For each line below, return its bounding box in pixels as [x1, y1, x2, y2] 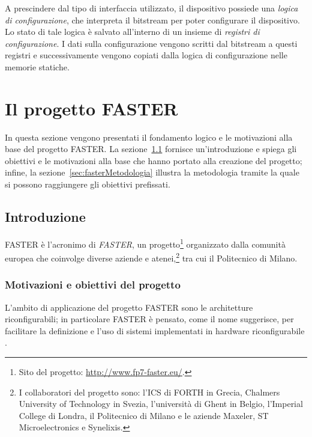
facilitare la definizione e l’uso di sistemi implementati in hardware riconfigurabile [5, 324, 305, 337]
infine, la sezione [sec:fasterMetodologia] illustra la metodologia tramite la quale [5, 166, 299, 179]
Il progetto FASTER [5, 96, 178, 120]
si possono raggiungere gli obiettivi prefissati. [5, 178, 170, 191]
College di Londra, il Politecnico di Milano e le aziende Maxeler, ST [19, 409, 269, 421]
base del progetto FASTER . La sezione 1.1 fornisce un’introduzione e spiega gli [5, 142, 297, 155]
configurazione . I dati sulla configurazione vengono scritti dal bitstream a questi [5, 37, 298, 49]
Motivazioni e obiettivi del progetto [5, 277, 181, 292]
